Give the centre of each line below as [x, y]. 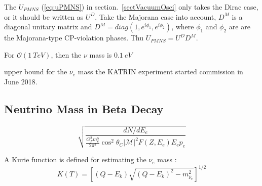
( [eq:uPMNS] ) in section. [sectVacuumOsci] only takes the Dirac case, [150, 7]
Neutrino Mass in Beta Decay [84, 108]
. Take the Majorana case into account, [156, 16]
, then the [66, 54]
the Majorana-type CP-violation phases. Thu [74, 38]
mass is [101, 54]
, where [183, 27]
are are [239, 27]
